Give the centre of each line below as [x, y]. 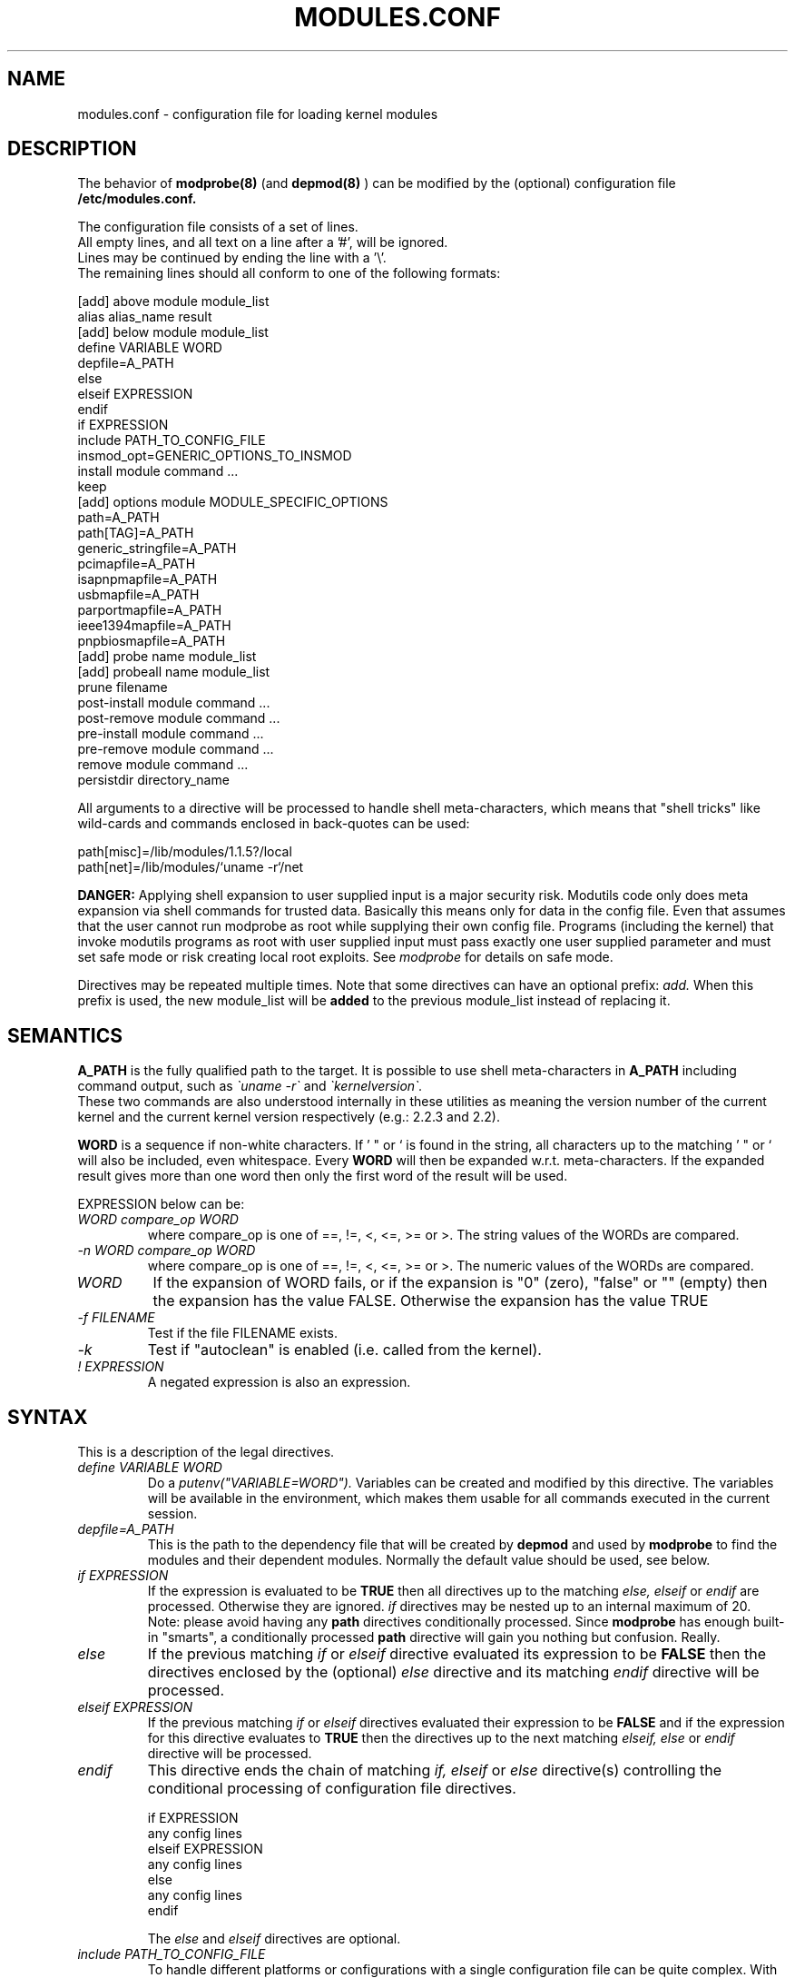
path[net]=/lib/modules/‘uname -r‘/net [191, 867]
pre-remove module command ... [176, 749]
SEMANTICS [65, 1035]
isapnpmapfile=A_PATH [147, 579]
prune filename [123, 687]
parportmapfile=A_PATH [150, 610]
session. [172, 1514]
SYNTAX [48, 1417]
